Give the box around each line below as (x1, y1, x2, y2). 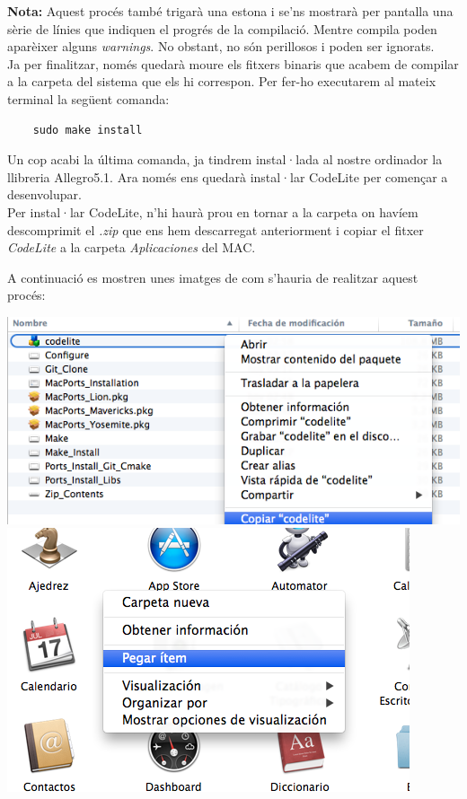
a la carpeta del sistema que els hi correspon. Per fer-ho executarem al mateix (7, 72, 436, 91)
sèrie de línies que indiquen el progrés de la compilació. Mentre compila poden (7, 19, 437, 38)
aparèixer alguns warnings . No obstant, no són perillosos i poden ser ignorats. (7, 37, 435, 56)
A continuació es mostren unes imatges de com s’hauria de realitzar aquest (7, 268, 419, 286)
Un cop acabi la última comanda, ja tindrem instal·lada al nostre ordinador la (7, 150, 443, 169)
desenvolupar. (7, 185, 82, 204)
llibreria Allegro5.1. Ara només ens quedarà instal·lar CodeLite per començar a (7, 167, 448, 186)
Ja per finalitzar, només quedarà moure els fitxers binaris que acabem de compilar (7, 54, 459, 73)
